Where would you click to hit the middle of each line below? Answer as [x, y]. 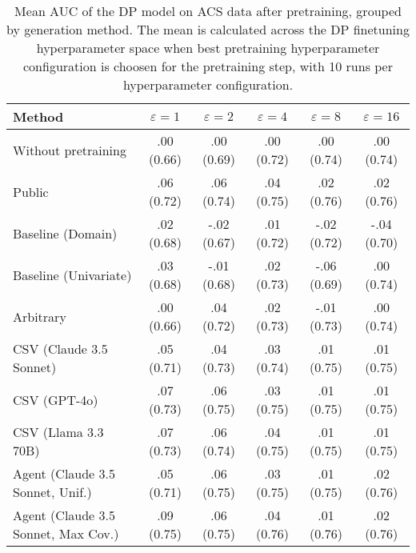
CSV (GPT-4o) [56, 399]
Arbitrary [40, 316]
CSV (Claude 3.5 [60, 349]
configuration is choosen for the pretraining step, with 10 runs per [208, 66]
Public [31, 191]
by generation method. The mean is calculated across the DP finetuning [208, 29]
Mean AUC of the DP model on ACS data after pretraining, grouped [208, 11]
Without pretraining [70, 150]
